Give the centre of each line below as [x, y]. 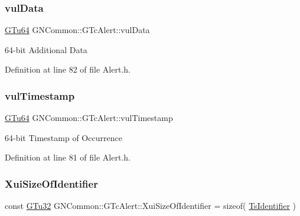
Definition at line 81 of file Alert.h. [68, 157]
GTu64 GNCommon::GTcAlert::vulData [77, 30]
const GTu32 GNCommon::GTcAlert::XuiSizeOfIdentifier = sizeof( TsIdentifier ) [151, 206]
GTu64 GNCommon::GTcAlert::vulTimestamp [89, 118]
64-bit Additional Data [46, 49]
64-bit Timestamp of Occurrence [63, 137]
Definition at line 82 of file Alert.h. [68, 69]
